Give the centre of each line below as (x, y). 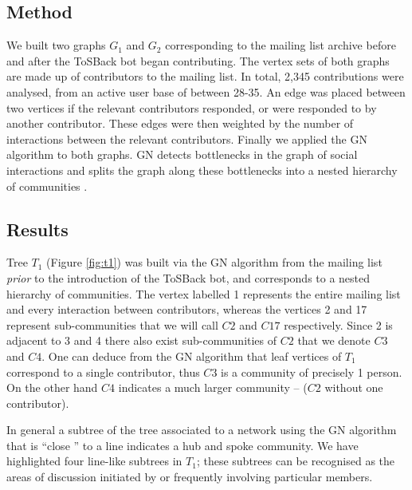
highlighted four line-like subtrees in (94, 461)
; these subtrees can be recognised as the (296, 461)
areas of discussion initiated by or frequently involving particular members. (190, 477)
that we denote (334, 340)
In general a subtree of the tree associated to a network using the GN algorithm (202, 430)
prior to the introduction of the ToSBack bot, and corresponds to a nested (188, 277)
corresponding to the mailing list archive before (281, 45)
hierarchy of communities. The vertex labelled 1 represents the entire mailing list (204, 293)
